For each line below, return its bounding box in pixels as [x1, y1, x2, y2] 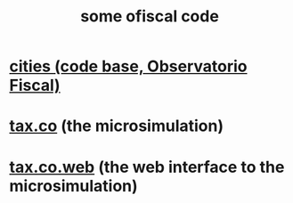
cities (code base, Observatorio [9, 56, 248, 77]
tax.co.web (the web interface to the [9, 157, 285, 177]
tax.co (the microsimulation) [9, 116, 224, 136]
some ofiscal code [79, 6, 220, 27]
